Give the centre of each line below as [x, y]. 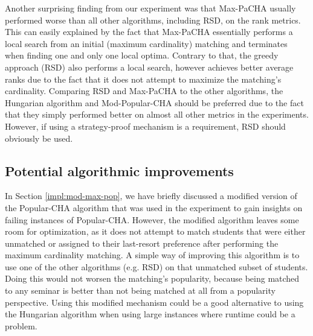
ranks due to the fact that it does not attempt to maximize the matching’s [143, 79]
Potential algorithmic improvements [119, 170]
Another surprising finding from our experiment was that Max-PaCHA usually [150, 8]
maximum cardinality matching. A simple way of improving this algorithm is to [152, 255]
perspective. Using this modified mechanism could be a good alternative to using [154, 302]
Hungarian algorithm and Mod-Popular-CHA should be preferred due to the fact [154, 102]
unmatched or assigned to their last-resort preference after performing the [142, 243]
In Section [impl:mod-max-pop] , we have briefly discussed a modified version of [151, 196]
